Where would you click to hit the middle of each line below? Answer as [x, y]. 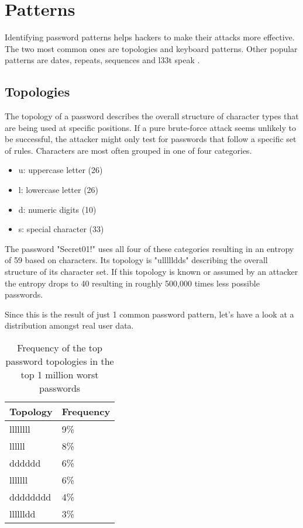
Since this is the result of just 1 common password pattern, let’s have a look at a [149, 314]
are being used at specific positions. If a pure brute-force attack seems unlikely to [150, 127]
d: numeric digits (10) [57, 209]
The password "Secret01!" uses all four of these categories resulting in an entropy [149, 248]
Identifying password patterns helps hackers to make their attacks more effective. [150, 37]
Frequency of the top [60, 348]
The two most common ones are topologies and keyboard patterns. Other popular [151, 48]
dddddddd [30, 497]
